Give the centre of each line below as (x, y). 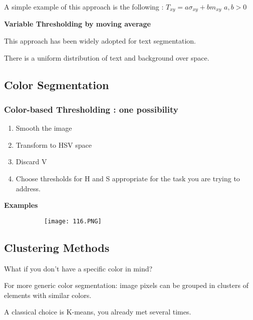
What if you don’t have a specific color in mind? (78, 268)
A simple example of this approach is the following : (84, 7)
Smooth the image (44, 128)
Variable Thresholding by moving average (77, 24)
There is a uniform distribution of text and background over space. (107, 57)
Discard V (31, 162)
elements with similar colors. (48, 295)
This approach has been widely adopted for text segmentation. (100, 41)
